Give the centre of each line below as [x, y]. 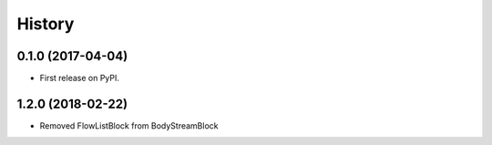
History [46, 24]
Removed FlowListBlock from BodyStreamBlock [129, 125]
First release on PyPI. [80, 78]
